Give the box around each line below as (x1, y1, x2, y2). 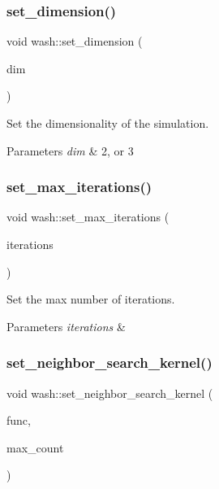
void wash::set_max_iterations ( (6, 208, 170, 225)
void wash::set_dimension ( (6, 33, 143, 50)
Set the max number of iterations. (6, 290, 175, 308)
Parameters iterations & (6, 317, 126, 334)
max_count (6, 439, 64, 456)
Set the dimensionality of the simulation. (6, 115, 209, 131)
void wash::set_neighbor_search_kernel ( (6, 384, 213, 401)
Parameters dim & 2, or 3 (6, 142, 134, 159)
